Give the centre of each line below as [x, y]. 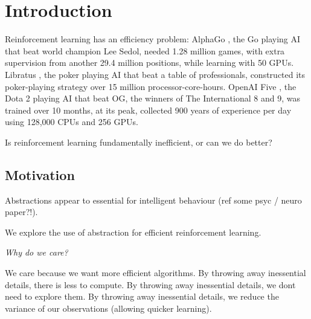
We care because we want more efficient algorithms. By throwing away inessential [155, 273]
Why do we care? [37, 252]
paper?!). [21, 212]
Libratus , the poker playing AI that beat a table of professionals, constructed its [155, 74]
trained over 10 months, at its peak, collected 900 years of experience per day [148, 110]
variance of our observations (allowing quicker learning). [108, 308]
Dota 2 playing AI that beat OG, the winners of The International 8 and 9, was [152, 98]
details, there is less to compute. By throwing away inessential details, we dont [150, 284]
